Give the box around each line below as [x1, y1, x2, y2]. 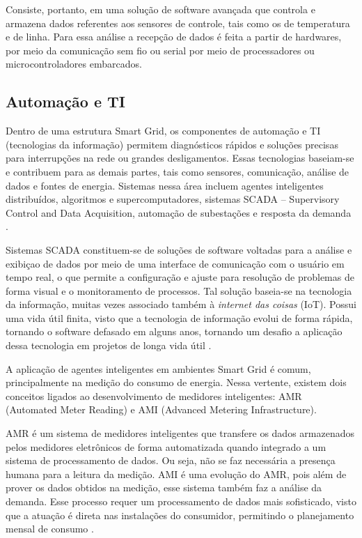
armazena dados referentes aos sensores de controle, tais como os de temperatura [6, 15, 350, 30]
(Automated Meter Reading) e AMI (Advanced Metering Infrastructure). [6, 402, 317, 417]
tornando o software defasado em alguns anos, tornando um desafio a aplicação [6, 324, 343, 339]
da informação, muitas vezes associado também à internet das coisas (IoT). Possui [6, 297, 356, 312]
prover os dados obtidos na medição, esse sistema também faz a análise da [6, 480, 322, 495]
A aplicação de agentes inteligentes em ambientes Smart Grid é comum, [6, 361, 311, 376]
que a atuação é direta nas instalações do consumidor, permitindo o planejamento [6, 507, 354, 522]
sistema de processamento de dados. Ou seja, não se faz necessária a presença [6, 453, 336, 468]
